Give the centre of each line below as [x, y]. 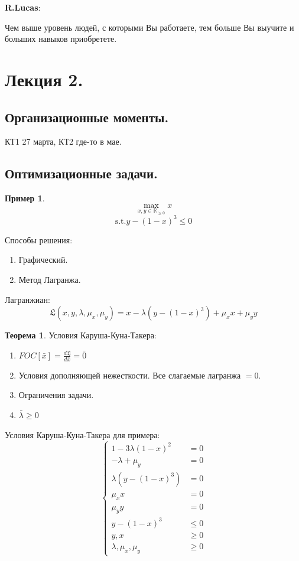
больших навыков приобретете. [61, 39]
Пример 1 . [25, 198]
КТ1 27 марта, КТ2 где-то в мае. [63, 141]
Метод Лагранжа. [50, 280]
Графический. [43, 260]
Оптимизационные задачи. [81, 173]
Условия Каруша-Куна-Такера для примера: [82, 434]
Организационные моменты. [87, 117]
